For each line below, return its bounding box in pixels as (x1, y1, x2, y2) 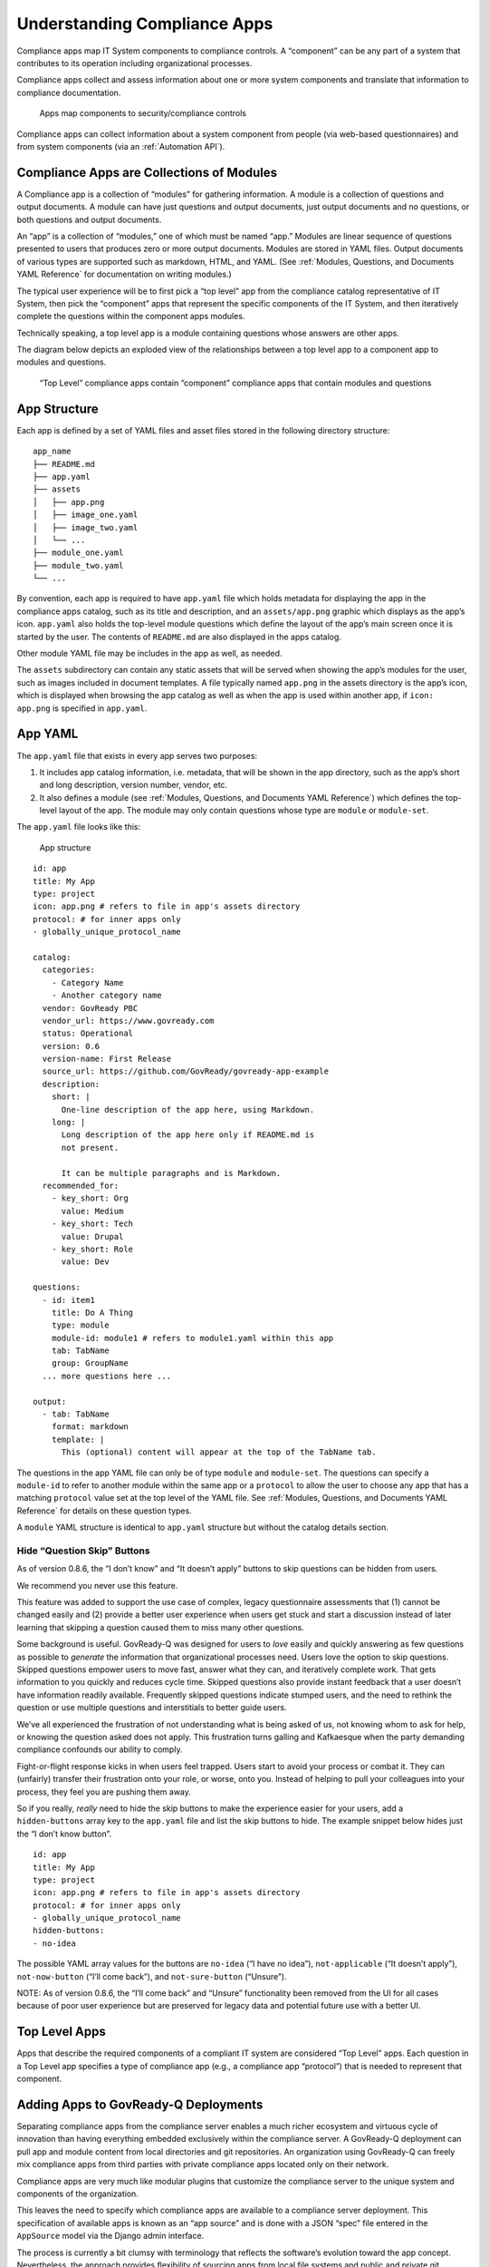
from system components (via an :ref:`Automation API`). (16, 141, 225, 151)
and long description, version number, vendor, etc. (39, 780, 228, 791)
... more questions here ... (42, 1370, 172, 1381)
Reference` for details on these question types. (16, 1505, 192, 1516)
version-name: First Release (42, 1054, 172, 1065)
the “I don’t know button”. (16, 1828, 112, 1839)
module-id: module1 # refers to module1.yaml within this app (51, 1333, 334, 1343)
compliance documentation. (16, 87, 121, 98)
